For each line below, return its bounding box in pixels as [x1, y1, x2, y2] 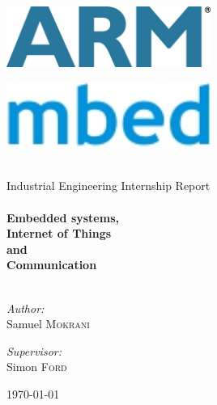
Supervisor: [6, 342, 62, 359]
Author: [6, 299, 45, 316]
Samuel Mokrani [6, 315, 90, 332]
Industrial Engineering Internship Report [6, 177, 211, 194]
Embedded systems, [6, 209, 119, 226]
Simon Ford [6, 358, 67, 375]
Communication [6, 256, 97, 273]
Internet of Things [6, 225, 112, 242]
